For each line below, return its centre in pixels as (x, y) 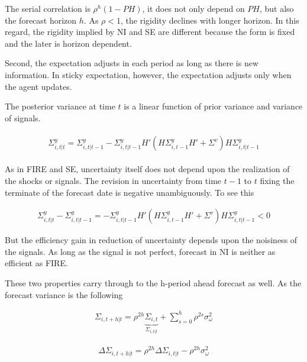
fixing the (277, 180)
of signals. (23, 117)
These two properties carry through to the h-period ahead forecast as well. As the (153, 283)
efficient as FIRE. (36, 263)
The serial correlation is (48, 8)
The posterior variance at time (60, 106)
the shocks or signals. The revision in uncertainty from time (113, 180)
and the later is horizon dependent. (68, 43)
